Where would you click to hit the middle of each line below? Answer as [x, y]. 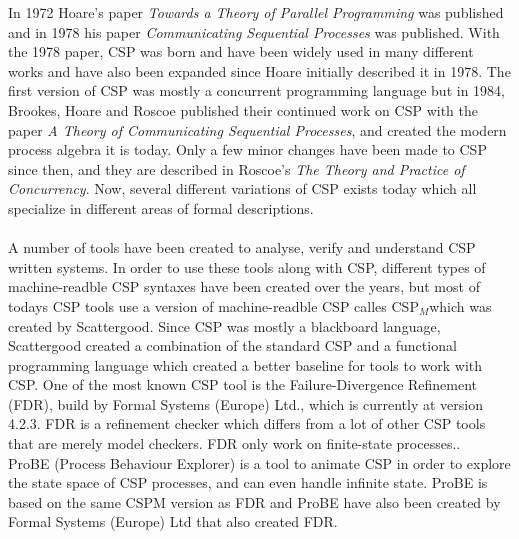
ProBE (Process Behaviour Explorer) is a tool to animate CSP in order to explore [259, 462]
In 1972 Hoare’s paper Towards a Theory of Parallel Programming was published [256, 12]
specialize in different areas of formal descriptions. [161, 207]
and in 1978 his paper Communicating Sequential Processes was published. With [254, 31]
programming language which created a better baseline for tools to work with [245, 364]
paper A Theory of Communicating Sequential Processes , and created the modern [257, 129]
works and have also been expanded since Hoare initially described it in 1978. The [259, 70]
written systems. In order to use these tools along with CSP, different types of [247, 266]
